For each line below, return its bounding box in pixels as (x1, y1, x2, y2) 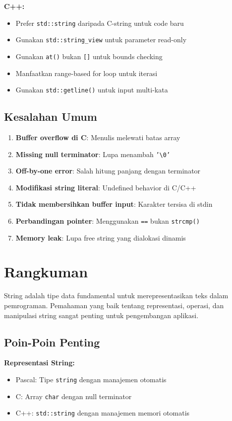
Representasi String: (4, 357, 75, 368)
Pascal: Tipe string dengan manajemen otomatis (15, 374, 167, 384)
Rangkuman (4, 261, 88, 282)
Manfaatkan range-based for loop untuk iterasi (15, 68, 158, 78)
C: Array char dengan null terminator (15, 391, 132, 401)
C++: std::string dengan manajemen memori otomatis (15, 408, 190, 418)
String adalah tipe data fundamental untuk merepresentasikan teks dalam (4, 290, 229, 301)
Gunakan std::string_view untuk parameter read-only (15, 34, 187, 45)
